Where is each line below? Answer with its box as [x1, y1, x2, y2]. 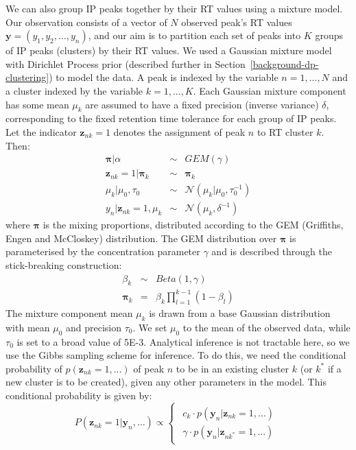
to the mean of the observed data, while [182, 320, 351, 334]
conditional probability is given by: [5, 388, 152, 402]
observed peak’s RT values [181, 14, 292, 29]
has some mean [5, 97, 69, 111]
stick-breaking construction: [5, 258, 122, 272]
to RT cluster [257, 124, 313, 139]
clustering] [5, 70, 49, 84]
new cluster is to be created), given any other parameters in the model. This [5, 375, 327, 389]
